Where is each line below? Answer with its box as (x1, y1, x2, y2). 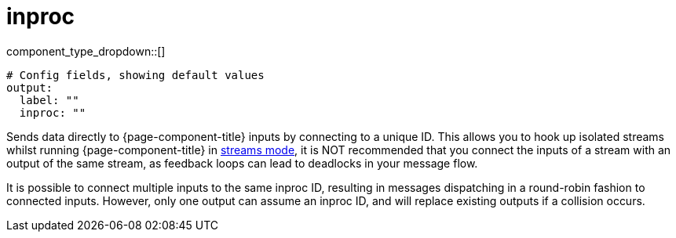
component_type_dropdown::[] (6, 44, 166, 58)
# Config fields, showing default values (6, 68, 265, 81)
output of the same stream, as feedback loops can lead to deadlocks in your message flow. (6, 156, 478, 170)
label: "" (19, 93, 79, 106)
